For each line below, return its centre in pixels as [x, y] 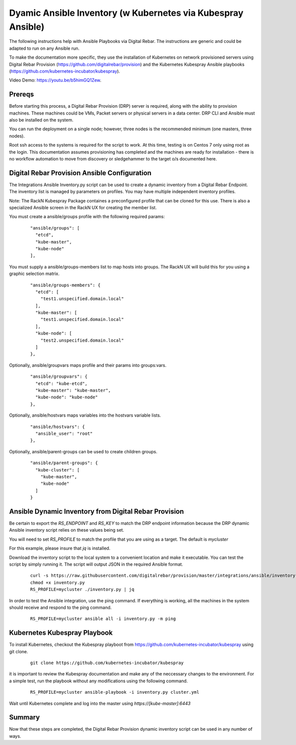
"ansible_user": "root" [64, 433]
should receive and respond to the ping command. [60, 607]
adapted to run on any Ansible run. [44, 48]
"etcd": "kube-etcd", [61, 383]
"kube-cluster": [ [57, 470]
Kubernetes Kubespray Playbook [61, 633]
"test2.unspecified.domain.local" [82, 340]
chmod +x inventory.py [58, 582]
